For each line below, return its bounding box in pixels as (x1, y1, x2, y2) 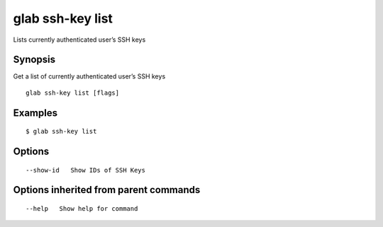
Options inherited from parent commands (13, 184, 201, 196)
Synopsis (13, 54, 56, 66)
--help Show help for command (26, 205, 138, 213)
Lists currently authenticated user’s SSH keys (13, 35, 146, 44)
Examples (13, 107, 58, 119)
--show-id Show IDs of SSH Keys (26, 166, 145, 174)
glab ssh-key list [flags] (26, 88, 120, 97)
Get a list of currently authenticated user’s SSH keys (13, 72, 166, 81)
